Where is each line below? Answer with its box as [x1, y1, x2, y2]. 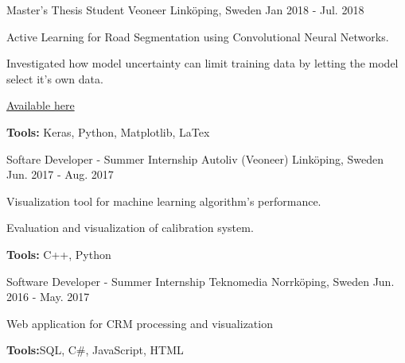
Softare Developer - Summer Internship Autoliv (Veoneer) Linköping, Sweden [6, 150, 384, 167]
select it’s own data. [6, 70, 103, 87]
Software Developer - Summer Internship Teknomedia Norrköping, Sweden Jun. [6, 272, 395, 289]
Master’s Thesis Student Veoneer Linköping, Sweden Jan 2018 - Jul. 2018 [6, 2, 364, 17]
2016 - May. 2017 [6, 288, 90, 305]
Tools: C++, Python [6, 245, 111, 262]
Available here [6, 97, 75, 114]
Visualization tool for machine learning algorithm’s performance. [6, 192, 321, 209]
